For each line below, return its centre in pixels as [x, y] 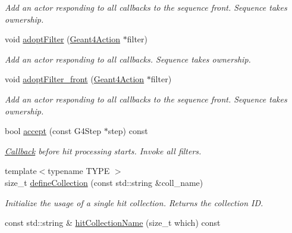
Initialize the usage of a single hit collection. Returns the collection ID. [134, 202]
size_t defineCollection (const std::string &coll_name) [104, 182]
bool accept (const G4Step [53, 131]
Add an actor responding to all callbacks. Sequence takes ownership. [128, 59]
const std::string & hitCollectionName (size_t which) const [113, 223]
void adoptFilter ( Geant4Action [63, 39]
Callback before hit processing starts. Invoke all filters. [103, 150]
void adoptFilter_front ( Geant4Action [75, 79]
